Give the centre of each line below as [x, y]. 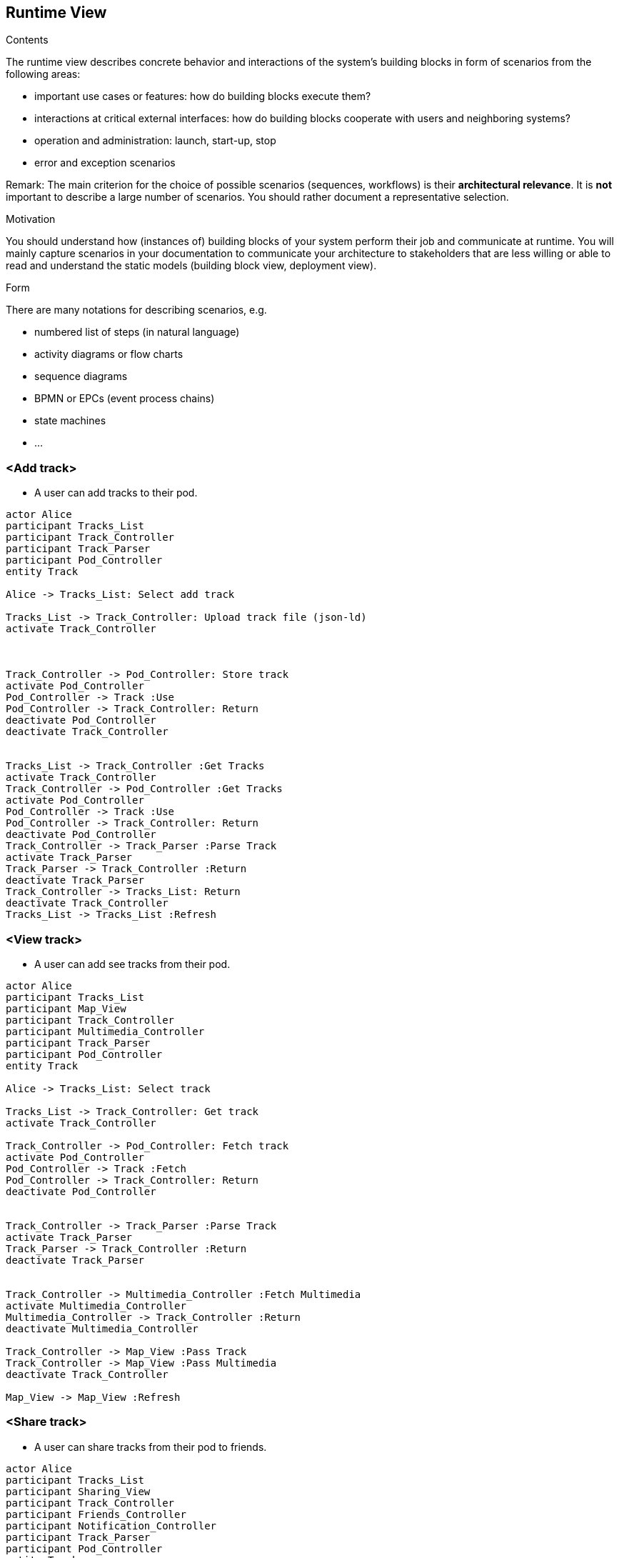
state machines [70, 421]
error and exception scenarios [105, 163]
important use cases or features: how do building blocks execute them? [203, 96]
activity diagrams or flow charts [109, 354]
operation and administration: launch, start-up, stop [155, 141]
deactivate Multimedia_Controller [102, 1328]
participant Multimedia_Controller [105, 1031]
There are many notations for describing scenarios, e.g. [136, 310]
